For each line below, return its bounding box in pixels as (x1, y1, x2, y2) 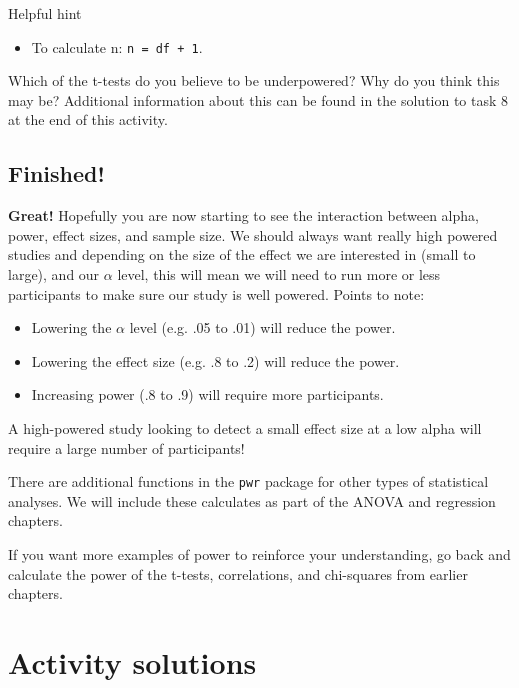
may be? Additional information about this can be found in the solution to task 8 (8, 89, 509, 110)
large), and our (8, 264, 100, 285)
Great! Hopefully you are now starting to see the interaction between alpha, (8, 205, 479, 226)
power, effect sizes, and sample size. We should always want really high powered (8, 224, 498, 245)
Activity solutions (8, 641, 257, 682)
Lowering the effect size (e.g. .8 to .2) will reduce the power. (31, 350, 400, 371)
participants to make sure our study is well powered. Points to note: (8, 283, 425, 304)
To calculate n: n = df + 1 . (31, 36, 203, 57)
